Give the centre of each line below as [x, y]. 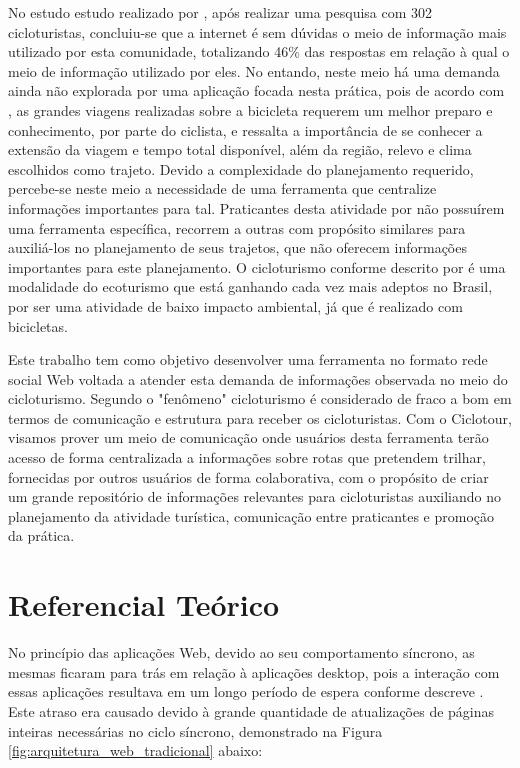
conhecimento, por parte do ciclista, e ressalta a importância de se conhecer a [245, 129]
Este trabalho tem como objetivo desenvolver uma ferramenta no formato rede [248, 359]
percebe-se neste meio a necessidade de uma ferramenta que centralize [222, 188]
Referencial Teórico [144, 604]
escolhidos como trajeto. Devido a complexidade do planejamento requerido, [241, 168]
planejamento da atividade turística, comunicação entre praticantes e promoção [251, 515]
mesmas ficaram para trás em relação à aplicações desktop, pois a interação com [254, 671]
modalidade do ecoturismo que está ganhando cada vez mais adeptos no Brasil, [250, 286]
